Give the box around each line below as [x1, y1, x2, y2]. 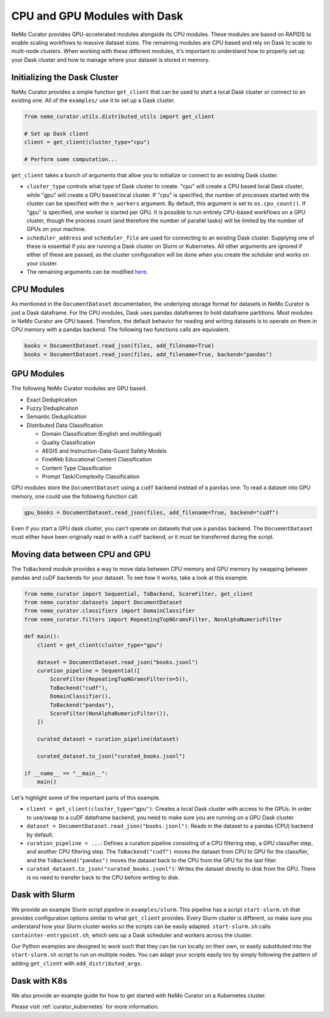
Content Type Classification [42, 464, 112, 472]
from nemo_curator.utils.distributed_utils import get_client [24, 113, 215, 120]
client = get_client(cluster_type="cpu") [24, 139, 150, 146]
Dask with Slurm [11, 890, 75, 900]
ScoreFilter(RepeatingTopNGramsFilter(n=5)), [50, 676, 189, 683]
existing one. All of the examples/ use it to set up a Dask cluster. [11, 97, 175, 104]
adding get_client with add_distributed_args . [11, 959, 142, 967]
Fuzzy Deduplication [26, 404, 79, 412]
